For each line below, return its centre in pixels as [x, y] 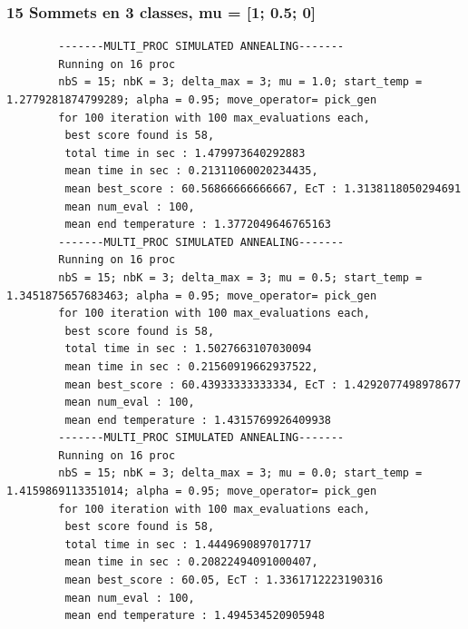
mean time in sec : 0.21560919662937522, [191, 366]
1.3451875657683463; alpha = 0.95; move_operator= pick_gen [192, 295]
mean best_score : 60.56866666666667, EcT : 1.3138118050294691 [263, 188]
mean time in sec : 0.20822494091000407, [191, 562]
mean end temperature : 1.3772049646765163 [198, 225]
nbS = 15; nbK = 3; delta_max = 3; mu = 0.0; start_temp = [240, 473]
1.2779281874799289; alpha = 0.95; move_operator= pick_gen [192, 100]
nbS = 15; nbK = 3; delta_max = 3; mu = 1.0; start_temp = [240, 82]
